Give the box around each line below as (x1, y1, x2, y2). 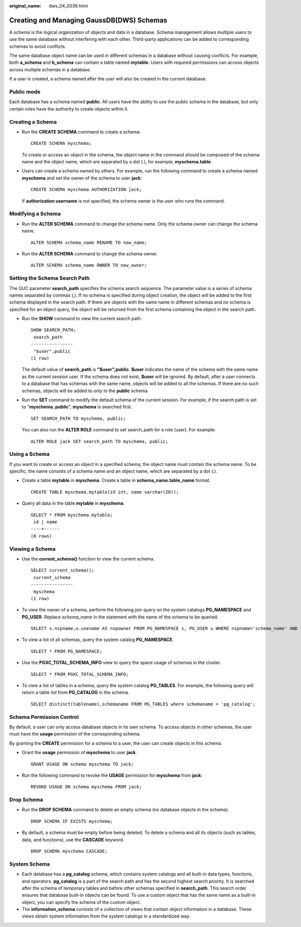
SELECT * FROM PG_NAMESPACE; (31, 648, 102, 654)
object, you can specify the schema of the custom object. (22, 899, 141, 905)
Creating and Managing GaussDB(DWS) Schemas (9, 16, 168, 25)
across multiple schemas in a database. (9, 66, 91, 72)
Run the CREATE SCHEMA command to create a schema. (22, 129, 141, 135)
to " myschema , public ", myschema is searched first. (22, 404, 132, 410)
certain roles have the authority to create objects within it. (9, 106, 129, 112)
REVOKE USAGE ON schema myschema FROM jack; (31, 784, 142, 790)
